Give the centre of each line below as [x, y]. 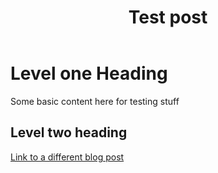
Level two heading [69, 132]
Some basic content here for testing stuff [95, 101]
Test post [168, 17]
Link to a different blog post [67, 157]
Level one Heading [89, 73]
